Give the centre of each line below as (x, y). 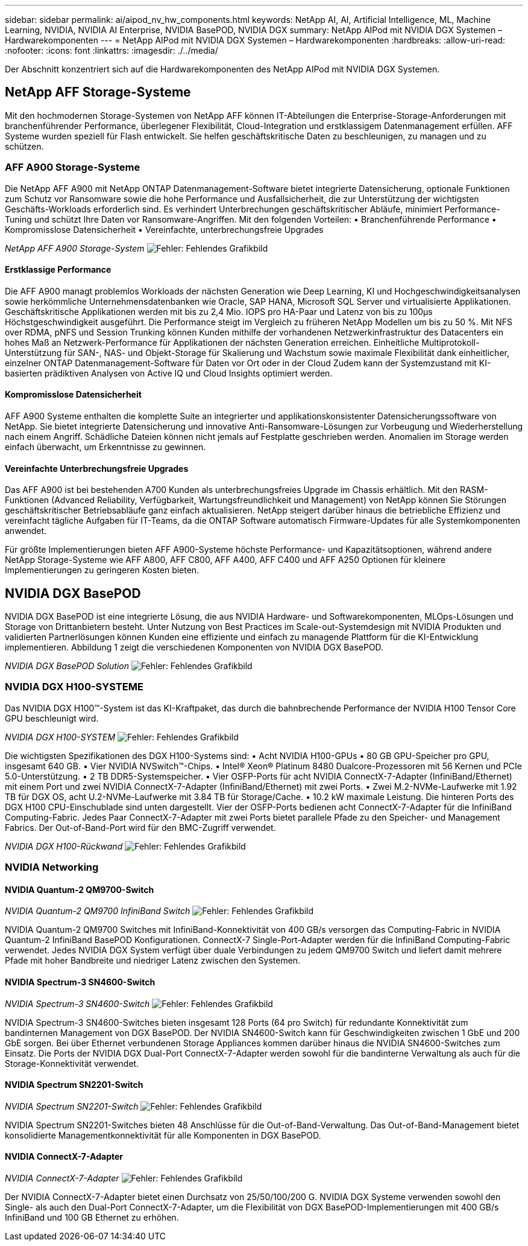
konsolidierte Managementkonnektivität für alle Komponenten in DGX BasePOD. (163, 1135)
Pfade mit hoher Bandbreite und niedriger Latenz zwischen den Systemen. (153, 961)
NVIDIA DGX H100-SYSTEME (74, 687)
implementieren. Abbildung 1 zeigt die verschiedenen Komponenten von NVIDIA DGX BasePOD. (194, 647)
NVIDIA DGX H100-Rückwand (64, 846)
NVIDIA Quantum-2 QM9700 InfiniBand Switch (98, 911)
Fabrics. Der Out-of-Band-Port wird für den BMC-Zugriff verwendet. (140, 827)
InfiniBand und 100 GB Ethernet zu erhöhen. (92, 1218)
